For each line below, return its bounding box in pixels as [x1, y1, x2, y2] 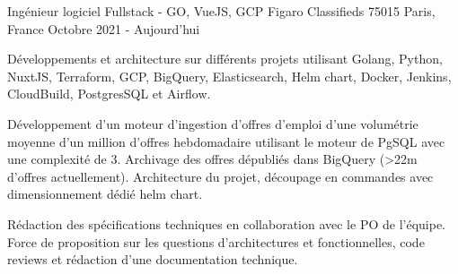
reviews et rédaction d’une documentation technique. [7, 250, 298, 269]
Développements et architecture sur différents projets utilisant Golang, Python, [7, 49, 443, 68]
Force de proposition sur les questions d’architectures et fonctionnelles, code [7, 232, 425, 251]
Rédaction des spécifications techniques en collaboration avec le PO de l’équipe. [7, 214, 445, 233]
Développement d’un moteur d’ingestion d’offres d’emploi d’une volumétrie [7, 114, 418, 133]
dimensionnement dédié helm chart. [7, 184, 203, 203]
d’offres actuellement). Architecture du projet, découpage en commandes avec [7, 167, 434, 185]
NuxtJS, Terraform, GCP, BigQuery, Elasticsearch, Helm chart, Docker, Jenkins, [7, 66, 452, 85]
